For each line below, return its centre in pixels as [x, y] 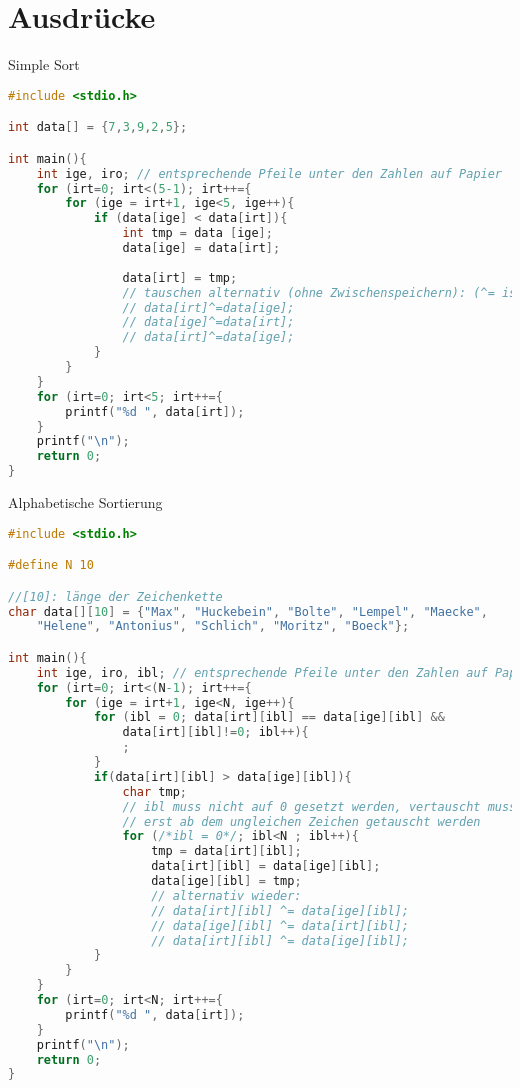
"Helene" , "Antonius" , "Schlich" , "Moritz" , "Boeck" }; [223, 626]
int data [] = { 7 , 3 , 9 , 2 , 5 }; [98, 127]
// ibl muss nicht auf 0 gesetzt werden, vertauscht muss [319, 806]
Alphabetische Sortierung [85, 502]
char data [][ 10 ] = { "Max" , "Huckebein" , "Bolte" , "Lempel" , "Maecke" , [248, 611]
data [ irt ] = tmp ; [180, 277]
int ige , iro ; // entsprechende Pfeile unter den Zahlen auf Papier [269, 173]
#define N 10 [51, 565]
